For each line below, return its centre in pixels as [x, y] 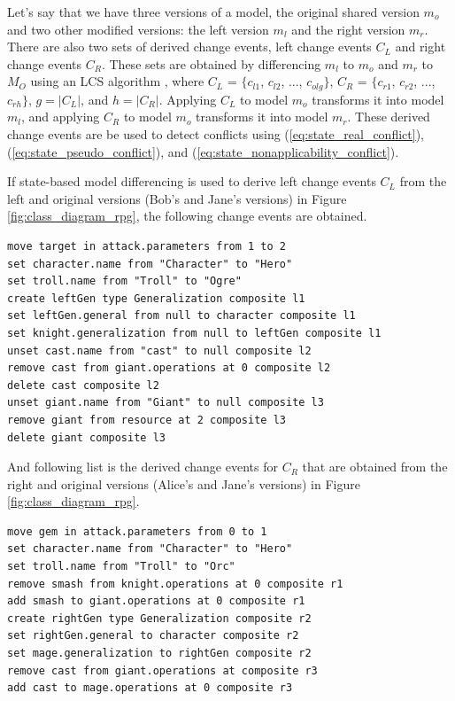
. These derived [389, 117]
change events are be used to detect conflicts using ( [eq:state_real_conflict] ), [216, 134]
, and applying [61, 117]
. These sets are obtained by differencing [211, 63]
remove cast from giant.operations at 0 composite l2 [169, 368]
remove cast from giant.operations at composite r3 [162, 670]
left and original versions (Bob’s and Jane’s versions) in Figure [177, 198]
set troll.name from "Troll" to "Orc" [121, 567]
